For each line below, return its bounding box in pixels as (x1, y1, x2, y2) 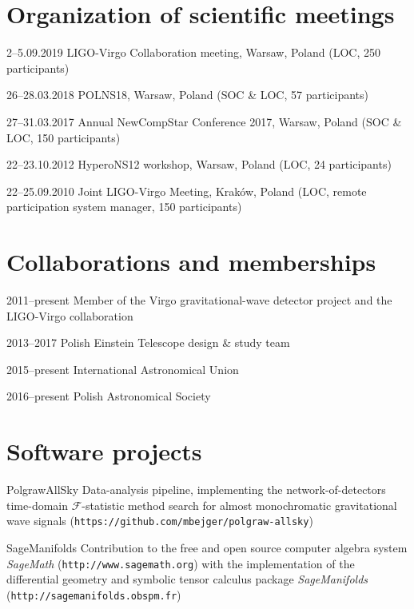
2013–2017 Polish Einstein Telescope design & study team (6, 334, 290, 351)
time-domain (6, 496, 68, 513)
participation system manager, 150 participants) (6, 198, 242, 215)
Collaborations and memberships (6, 245, 376, 278)
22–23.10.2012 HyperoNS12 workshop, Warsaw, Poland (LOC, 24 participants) (6, 156, 392, 173)
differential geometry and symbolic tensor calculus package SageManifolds (6, 571, 368, 587)
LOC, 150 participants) (6, 129, 121, 145)
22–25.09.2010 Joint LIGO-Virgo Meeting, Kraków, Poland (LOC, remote (6, 182, 367, 199)
